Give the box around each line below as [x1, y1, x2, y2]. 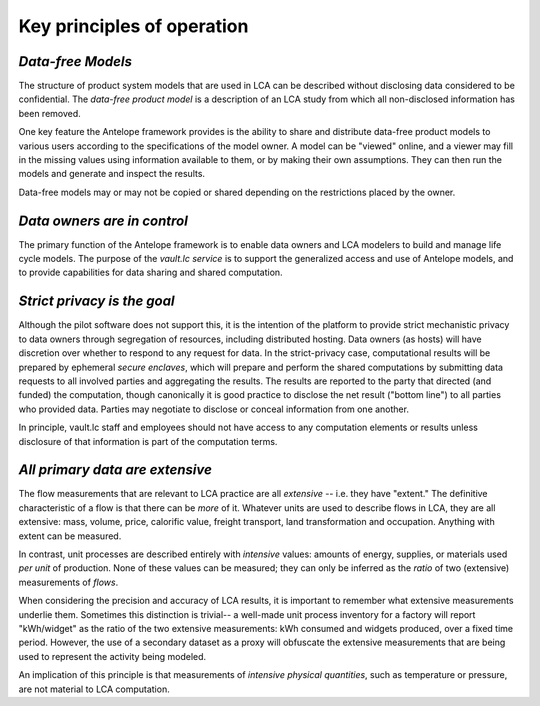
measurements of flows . [18, 576, 119, 588]
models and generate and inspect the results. [18, 168, 205, 180]
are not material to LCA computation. [18, 683, 170, 695]
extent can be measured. [18, 530, 122, 542]
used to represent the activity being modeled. [18, 650, 207, 662]
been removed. [18, 107, 82, 119]
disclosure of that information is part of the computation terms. [18, 435, 278, 447]
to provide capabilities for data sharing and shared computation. [18, 266, 284, 279]
